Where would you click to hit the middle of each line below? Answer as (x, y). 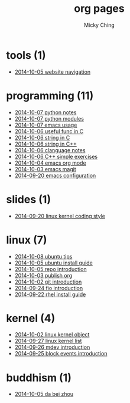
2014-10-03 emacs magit (45, 169)
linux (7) (27, 240)
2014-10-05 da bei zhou (44, 394)
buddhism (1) (39, 378)
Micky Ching (99, 25)
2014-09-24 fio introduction (49, 288)
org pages (99, 9)
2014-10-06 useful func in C (49, 131)
